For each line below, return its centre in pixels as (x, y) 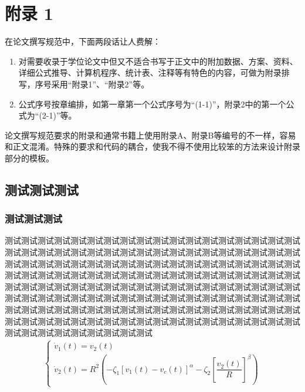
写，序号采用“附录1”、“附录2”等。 (84, 84)
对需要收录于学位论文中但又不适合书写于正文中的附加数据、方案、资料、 (158, 61)
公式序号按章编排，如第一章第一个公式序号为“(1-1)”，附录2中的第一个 (152, 104)
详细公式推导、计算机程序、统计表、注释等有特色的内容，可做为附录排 (154, 72)
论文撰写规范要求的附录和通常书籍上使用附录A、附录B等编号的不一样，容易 (150, 135)
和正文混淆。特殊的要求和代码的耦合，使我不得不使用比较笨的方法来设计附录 (152, 146)
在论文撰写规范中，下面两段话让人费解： (83, 41)
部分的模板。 (29, 158)
